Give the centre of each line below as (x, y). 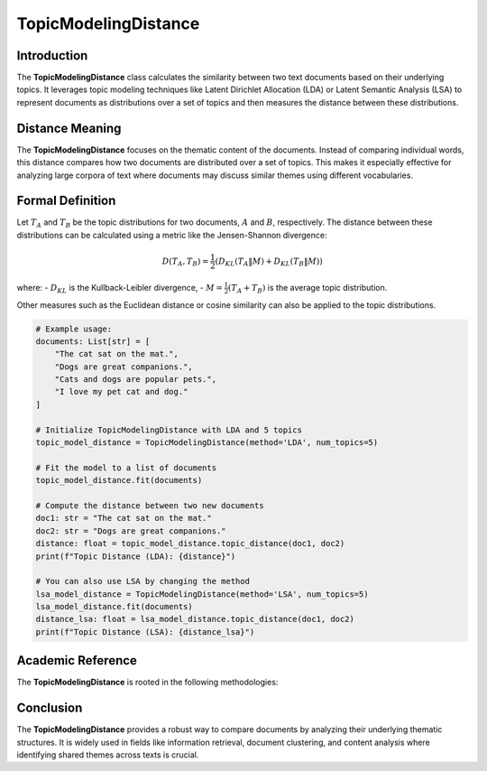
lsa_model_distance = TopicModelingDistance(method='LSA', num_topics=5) (202, 594)
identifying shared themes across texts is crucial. (108, 755)
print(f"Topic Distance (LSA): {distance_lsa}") (145, 632)
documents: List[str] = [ (93, 341)
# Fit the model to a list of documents (126, 468)
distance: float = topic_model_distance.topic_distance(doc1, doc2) (190, 543)
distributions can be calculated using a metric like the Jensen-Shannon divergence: (172, 235)
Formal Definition (66, 201)
